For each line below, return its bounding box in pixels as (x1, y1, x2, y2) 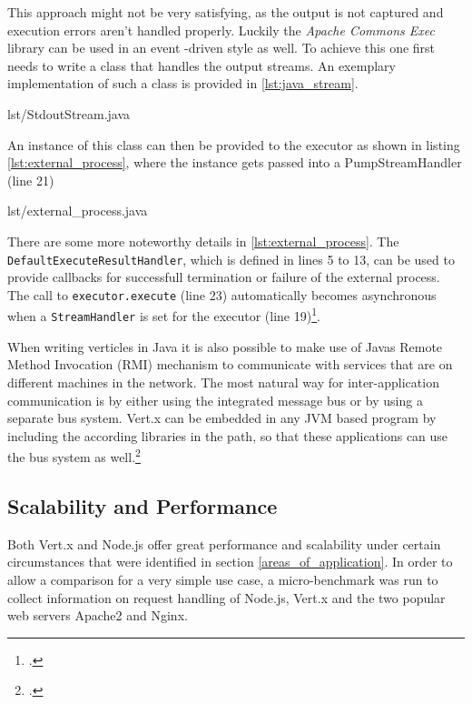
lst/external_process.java (7, 201, 148, 220)
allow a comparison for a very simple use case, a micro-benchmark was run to (7, 569, 438, 588)
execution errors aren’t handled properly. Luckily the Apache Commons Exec (7, 20, 435, 39)
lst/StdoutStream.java (7, 104, 131, 123)
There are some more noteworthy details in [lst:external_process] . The (7, 231, 399, 250)
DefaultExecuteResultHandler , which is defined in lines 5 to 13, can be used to (7, 249, 455, 268)
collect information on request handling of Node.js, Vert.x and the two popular (7, 588, 446, 607)
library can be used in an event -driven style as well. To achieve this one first (7, 38, 436, 57)
